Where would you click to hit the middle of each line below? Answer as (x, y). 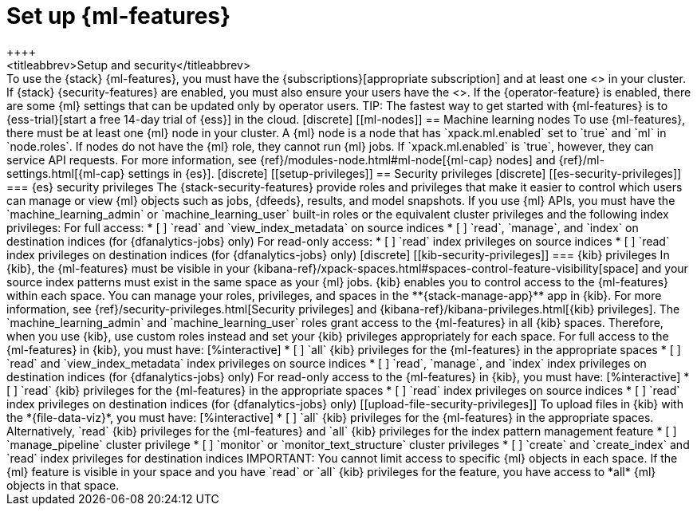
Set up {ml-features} (119, 16)
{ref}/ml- (581, 160)
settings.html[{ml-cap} (66, 173)
